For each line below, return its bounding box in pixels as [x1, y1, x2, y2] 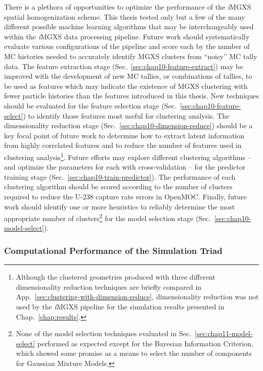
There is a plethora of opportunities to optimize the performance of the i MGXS [4, 2, 251, 12]
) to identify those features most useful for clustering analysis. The [23, 110, 230, 121]
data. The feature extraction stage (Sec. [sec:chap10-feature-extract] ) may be [4, 61, 243, 71]
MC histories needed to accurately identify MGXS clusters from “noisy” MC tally [4, 50, 257, 61]
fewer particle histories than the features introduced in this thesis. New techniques [4, 90, 259, 101]
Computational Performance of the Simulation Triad [4, 244, 223, 256]
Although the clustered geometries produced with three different [16, 272, 215, 282]
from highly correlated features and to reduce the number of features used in [4, 140, 242, 150]
